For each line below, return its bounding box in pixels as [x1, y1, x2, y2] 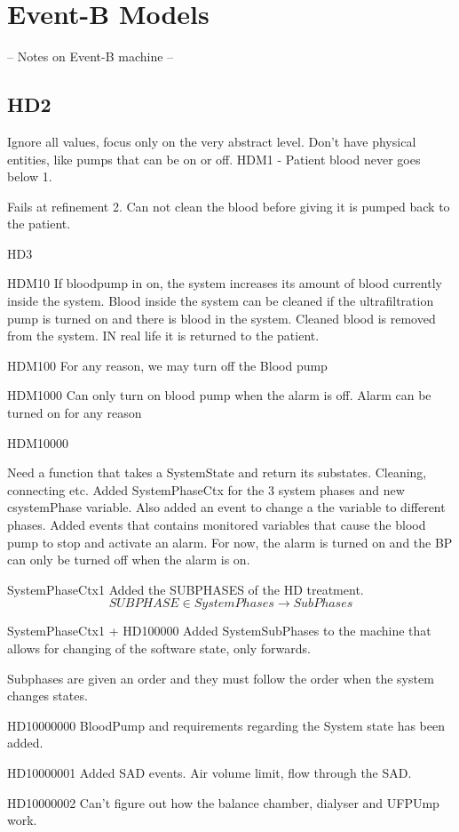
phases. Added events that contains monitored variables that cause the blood [7, 516, 426, 534]
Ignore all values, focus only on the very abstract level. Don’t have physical [7, 132, 416, 150]
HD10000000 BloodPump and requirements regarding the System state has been [7, 716, 445, 734]
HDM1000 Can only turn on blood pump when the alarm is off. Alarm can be [7, 386, 431, 404]
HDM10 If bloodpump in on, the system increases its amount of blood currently [7, 274, 442, 292]
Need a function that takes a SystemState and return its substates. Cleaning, [7, 463, 427, 482]
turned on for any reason [7, 404, 142, 422]
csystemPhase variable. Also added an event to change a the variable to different [7, 498, 446, 516]
